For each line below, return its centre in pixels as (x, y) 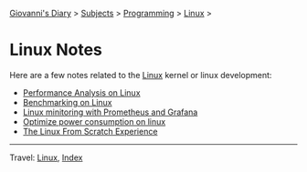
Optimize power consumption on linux (94, 121)
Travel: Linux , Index (46, 157)
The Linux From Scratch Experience (90, 131)
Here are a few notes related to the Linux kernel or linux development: (141, 75)
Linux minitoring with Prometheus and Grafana (110, 112)
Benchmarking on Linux (67, 102)
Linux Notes (56, 50)
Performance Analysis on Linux (81, 92)
